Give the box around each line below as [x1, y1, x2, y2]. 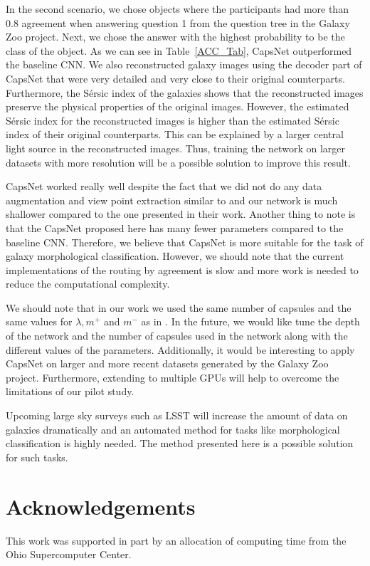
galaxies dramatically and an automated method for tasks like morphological [6, 421, 340, 436]
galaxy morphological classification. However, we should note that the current [6, 248, 344, 263]
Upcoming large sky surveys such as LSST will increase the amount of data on [6, 408, 348, 423]
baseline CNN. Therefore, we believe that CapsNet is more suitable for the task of [6, 234, 364, 249]
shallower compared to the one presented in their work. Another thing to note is [6, 206, 356, 221]
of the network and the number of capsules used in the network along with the [6, 328, 348, 343]
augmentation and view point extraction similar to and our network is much [6, 192, 338, 207]
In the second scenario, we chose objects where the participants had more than [6, 1, 349, 16]
